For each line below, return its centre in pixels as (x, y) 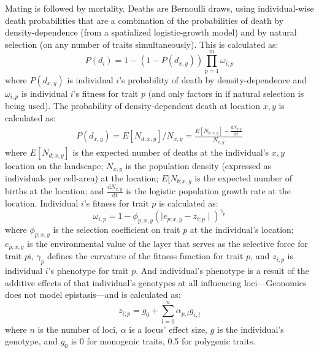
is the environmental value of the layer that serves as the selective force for (167, 243)
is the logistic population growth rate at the (208, 191)
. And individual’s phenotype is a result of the (222, 270)
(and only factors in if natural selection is (226, 93)
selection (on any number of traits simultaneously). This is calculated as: (142, 44)
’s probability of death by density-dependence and (213, 79)
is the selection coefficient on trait (117, 229)
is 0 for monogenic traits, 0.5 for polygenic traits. (163, 341)
